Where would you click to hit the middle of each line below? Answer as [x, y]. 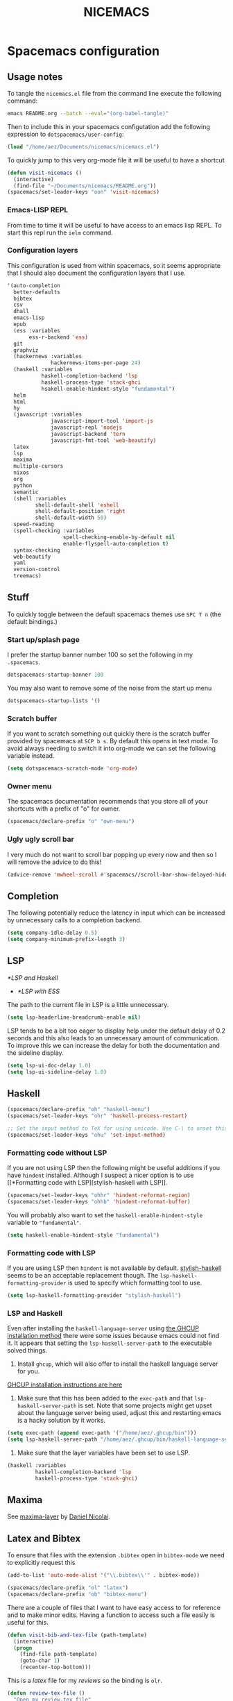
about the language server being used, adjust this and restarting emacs [119, 1413]
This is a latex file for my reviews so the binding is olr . [85, 1681]
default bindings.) [32, 621]
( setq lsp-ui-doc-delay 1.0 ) [49, 1065]
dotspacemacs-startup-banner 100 [55, 675]
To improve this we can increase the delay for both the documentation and [114, 1045]
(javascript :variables [48, 415]
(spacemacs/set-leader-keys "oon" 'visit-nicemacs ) [83, 192]
